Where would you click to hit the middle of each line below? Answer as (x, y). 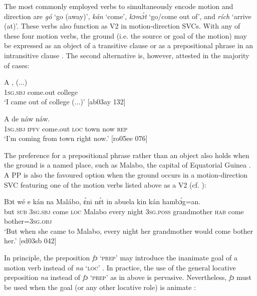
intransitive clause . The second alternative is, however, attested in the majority (127, 55)
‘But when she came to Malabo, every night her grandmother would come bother (129, 231)
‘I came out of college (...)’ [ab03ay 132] (65, 102)
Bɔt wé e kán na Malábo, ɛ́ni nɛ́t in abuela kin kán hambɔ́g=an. (102, 201)
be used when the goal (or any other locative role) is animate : (100, 287)
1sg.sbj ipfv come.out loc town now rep (66, 128)
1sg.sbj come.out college (41, 92)
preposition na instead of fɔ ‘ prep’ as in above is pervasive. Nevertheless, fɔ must (128, 277)
